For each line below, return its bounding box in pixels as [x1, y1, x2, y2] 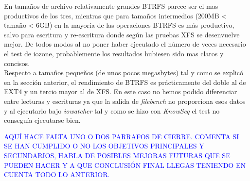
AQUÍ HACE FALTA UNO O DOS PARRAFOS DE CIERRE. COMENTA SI [4, 131, 239, 141]
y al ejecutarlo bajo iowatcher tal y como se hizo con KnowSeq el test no [4, 105, 220, 115]
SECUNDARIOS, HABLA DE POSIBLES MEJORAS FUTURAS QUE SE [4, 150, 231, 160]
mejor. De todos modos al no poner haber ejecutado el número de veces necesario [4, 39, 246, 49]
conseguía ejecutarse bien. [4, 115, 81, 125]
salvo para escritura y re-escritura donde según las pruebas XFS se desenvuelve [4, 29, 240, 39]
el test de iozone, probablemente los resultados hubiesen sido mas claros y [4, 48, 224, 58]
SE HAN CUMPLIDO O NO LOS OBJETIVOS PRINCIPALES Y [4, 141, 204, 151]
